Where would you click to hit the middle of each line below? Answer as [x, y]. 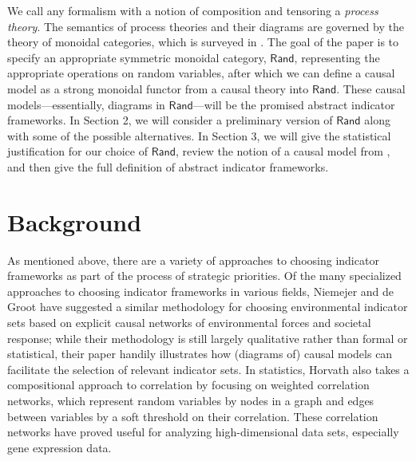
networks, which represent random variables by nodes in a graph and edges [191, 400]
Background [75, 221]
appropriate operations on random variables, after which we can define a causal [201, 73]
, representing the [337, 57]
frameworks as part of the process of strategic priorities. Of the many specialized [204, 276]
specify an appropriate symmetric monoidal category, [137, 57]
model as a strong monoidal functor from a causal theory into [158, 88]
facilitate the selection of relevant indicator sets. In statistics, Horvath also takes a [208, 369]
